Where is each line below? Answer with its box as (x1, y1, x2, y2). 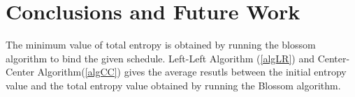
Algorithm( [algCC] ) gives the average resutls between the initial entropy (37, 64, 347, 79)
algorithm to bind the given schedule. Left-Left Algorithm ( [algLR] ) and (6, 51, 314, 65)
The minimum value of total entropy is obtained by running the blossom (6, 37, 316, 52)
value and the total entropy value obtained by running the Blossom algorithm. (6, 78, 341, 92)
